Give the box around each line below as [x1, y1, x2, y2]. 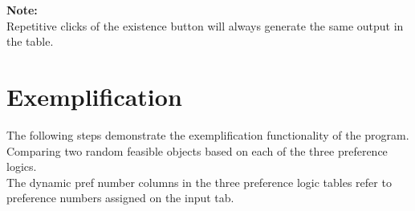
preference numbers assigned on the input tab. [6, 189, 234, 206]
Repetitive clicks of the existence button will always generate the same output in [6, 17, 404, 34]
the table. [6, 33, 54, 50]
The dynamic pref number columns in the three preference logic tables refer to [6, 173, 392, 190]
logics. [6, 158, 37, 175]
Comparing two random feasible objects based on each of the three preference [6, 142, 388, 159]
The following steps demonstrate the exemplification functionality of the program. [6, 126, 409, 143]
